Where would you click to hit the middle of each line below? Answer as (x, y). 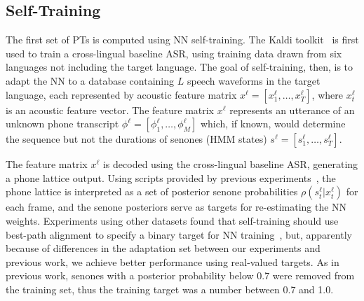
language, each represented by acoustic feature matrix (121, 94)
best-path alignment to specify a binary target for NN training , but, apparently (179, 234)
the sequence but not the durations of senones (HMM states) (136, 139)
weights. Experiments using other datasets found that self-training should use (172, 220)
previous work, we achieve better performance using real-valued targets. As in (173, 261)
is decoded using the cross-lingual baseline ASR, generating (230, 164)
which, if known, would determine (273, 124)
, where (327, 94)
